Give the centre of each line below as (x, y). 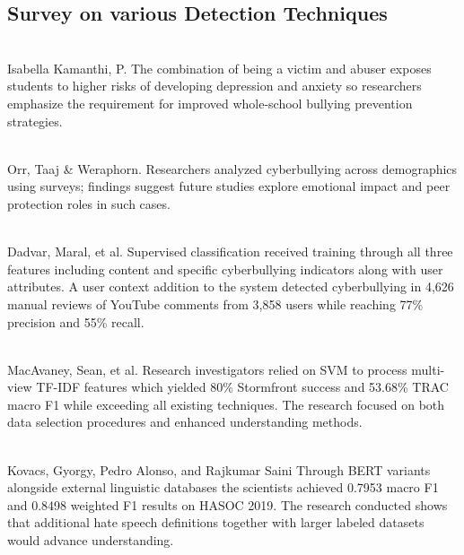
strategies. (35, 121)
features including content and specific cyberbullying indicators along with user (225, 269)
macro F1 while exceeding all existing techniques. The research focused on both (226, 404)
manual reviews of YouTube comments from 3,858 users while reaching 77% (215, 304)
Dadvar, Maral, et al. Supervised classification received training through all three (230, 251)
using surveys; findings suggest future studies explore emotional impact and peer (229, 186)
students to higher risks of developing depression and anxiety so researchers (214, 86)
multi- (428, 369)
